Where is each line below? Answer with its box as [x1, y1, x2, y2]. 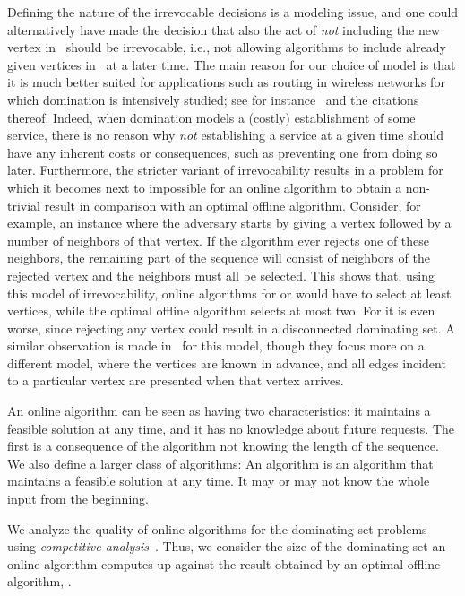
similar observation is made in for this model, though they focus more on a [7, 336, 425, 355]
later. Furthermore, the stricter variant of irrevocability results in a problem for [7, 160, 443, 179]
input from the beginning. [7, 489, 149, 508]
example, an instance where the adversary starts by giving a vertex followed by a [7, 213, 452, 232]
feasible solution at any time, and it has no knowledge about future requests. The [7, 419, 455, 437]
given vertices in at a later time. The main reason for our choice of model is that [7, 55, 456, 73]
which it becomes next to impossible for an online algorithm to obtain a [7, 177, 402, 196]
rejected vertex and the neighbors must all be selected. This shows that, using [7, 265, 435, 284]
